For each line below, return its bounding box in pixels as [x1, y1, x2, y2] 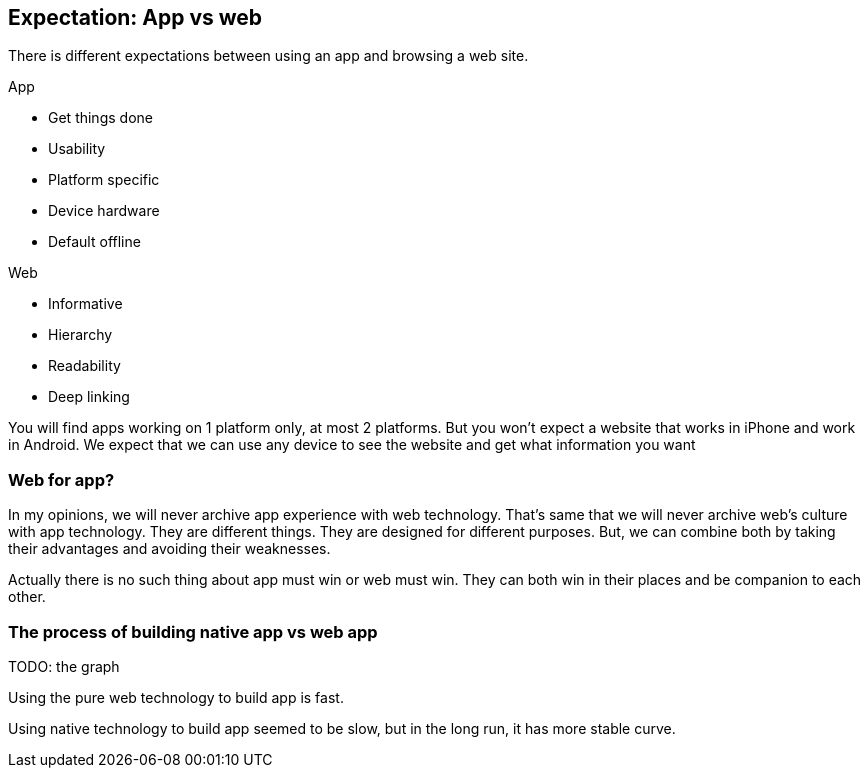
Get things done [48, 109, 153, 127]
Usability [48, 140, 106, 158]
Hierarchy [48, 326, 113, 344]
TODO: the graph [8, 657, 120, 675]
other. [8, 588, 46, 606]
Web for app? [8, 469, 115, 490]
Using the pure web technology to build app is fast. [8, 688, 344, 706]
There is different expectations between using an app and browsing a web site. [8, 47, 529, 65]
